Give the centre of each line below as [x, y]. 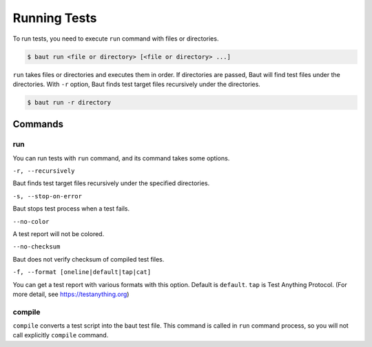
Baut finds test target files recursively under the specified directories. [111, 183]
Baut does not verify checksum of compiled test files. [89, 259]
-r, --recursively [44, 171]
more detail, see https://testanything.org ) [71, 294]
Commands [38, 124]
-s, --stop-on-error [48, 196]
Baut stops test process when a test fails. [71, 209]
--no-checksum [37, 247]
